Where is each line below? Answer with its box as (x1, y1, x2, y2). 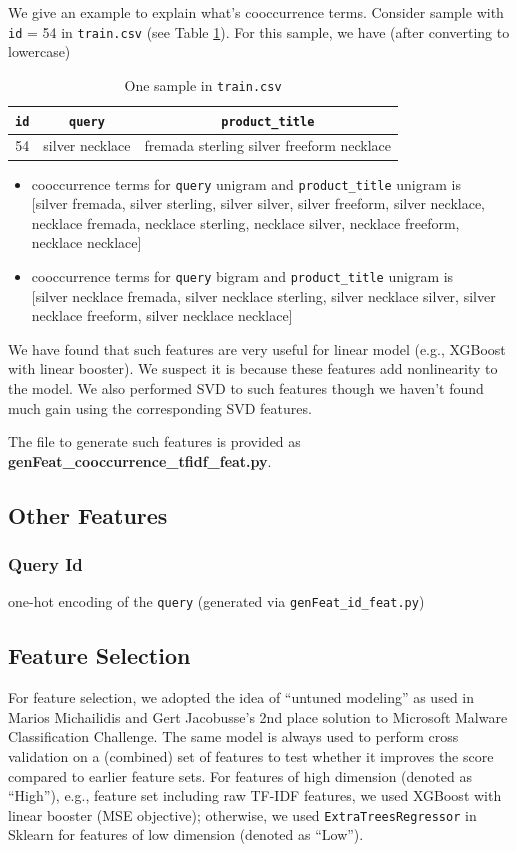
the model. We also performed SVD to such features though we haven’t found (8, 377, 484, 398)
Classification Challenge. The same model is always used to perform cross (8, 726, 459, 747)
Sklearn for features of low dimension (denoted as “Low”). (8, 824, 364, 845)
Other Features (8, 499, 168, 530)
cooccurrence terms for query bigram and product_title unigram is (31, 265, 454, 286)
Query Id (8, 552, 83, 577)
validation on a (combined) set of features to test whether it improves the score (8, 745, 494, 766)
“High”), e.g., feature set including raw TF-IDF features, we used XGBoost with (8, 785, 502, 806)
